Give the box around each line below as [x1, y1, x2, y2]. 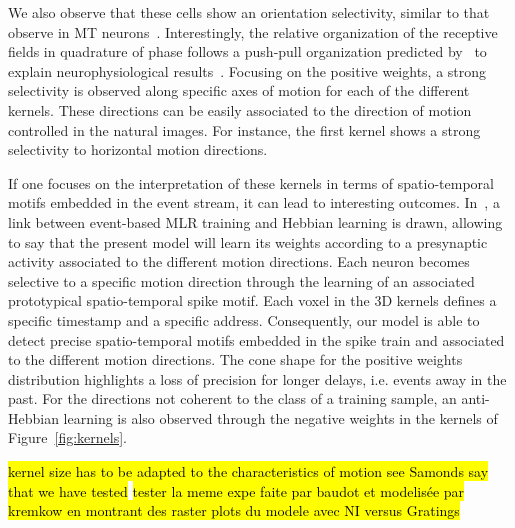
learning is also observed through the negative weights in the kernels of [63, 407, 498, 428]
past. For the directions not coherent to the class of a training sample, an [8, 388, 457, 409]
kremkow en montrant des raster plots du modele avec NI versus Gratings [8, 500, 460, 521]
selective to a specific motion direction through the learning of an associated [8, 270, 475, 291]
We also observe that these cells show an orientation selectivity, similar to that [8, 2, 490, 22]
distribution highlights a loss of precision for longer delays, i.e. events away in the [8, 368, 507, 389]
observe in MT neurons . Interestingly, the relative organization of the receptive [8, 21, 498, 42]
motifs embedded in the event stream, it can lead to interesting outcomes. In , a [8, 192, 500, 213]
